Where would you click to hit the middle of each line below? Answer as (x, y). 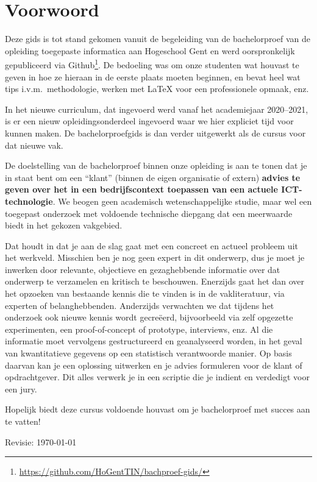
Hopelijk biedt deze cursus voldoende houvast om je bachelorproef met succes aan (158, 409)
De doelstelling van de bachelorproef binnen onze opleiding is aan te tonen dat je (156, 165)
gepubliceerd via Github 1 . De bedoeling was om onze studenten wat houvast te (152, 64)
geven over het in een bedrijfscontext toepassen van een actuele (141, 189)
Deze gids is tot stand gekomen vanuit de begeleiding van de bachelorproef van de (158, 39)
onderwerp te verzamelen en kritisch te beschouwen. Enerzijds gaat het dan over (155, 281)
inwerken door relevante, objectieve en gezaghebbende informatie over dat (143, 269)
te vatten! (23, 421)
